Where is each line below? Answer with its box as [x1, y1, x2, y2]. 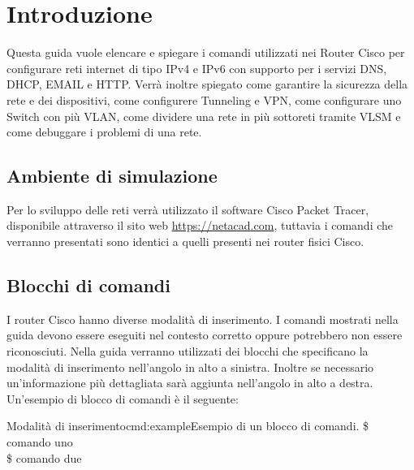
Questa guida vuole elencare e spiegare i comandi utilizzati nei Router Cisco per [6, 44, 405, 61]
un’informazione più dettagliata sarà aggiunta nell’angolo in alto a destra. [6, 374, 373, 391]
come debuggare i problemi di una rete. [6, 123, 202, 140]
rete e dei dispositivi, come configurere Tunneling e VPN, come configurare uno [6, 91, 402, 108]
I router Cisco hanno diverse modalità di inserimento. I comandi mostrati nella [6, 310, 399, 327]
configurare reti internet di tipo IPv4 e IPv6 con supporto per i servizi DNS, [6, 59, 387, 76]
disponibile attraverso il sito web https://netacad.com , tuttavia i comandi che [6, 217, 394, 234]
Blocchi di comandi [6, 273, 170, 298]
